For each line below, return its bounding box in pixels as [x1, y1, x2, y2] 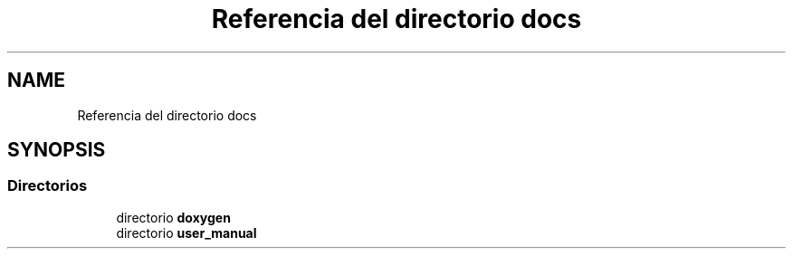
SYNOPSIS [7, 138, 106, 162]
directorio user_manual [116, 224, 257, 241]
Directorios [7, 176, 88, 195]
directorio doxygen [116, 209, 231, 225]
